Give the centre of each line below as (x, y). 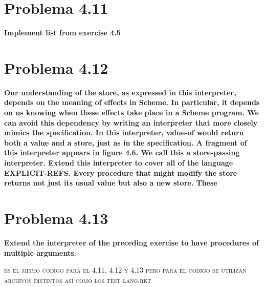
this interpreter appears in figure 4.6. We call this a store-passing (122, 152)
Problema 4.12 (56, 67)
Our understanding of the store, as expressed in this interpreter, (120, 92)
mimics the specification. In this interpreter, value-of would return (124, 132)
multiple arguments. (40, 252)
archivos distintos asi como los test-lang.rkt (78, 280)
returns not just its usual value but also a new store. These (111, 183)
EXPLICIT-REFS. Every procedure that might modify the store (121, 172)
